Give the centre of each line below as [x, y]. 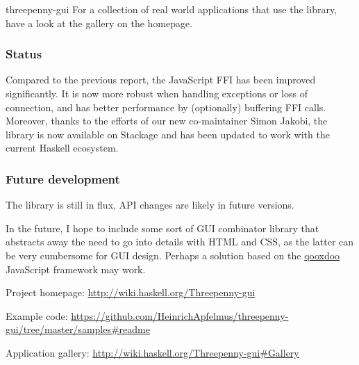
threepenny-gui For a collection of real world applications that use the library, [172, 9]
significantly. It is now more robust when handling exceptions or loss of [157, 93]
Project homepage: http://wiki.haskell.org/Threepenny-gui [131, 292]
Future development [63, 178]
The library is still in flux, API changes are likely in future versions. [150, 205]
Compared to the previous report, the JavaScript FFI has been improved [161, 80]
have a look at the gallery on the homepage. [99, 23]
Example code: [37, 315]
